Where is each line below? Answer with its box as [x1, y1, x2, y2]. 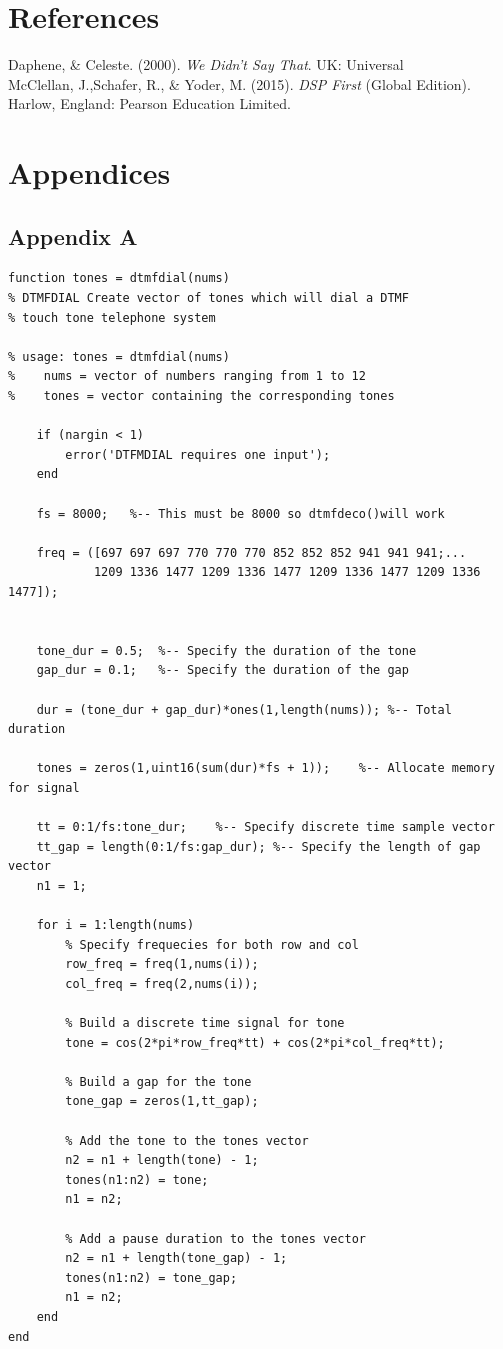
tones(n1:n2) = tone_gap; [65, 1270, 238, 1285]
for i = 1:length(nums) [36, 918, 195, 933]
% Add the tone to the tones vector [65, 1133, 309, 1148]
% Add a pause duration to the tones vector [65, 1231, 366, 1246]
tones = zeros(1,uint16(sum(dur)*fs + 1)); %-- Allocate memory [36, 761, 495, 776]
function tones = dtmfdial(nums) [8, 271, 230, 286]
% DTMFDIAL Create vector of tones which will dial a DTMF [8, 291, 409, 306]
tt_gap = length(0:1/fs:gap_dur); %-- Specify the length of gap [36, 839, 481, 854]
